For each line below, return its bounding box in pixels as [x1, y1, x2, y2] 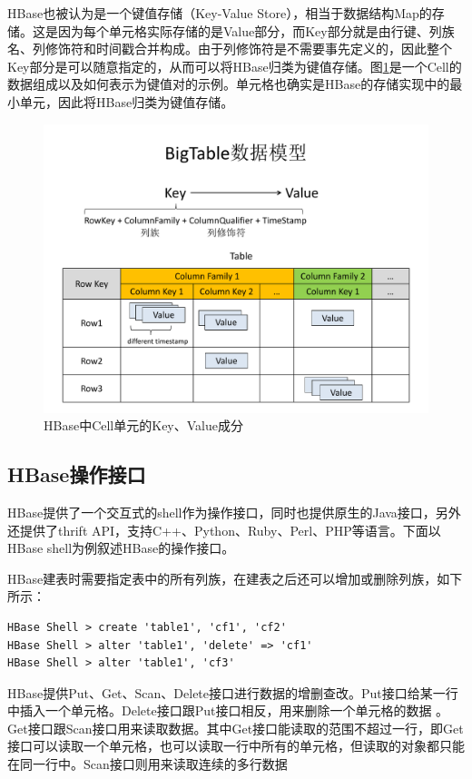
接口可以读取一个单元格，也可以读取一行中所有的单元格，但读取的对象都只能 [7, 736, 465, 755]
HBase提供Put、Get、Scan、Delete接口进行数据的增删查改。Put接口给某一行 [7, 683, 458, 702]
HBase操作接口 [7, 460, 146, 488]
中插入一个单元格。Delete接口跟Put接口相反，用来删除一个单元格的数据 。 [7, 701, 449, 720]
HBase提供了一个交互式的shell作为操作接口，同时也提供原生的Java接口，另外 [7, 502, 461, 521]
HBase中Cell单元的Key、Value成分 [44, 416, 243, 435]
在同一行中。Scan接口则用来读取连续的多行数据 [7, 754, 288, 774]
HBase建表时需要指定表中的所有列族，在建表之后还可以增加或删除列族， [7, 568, 438, 587]
